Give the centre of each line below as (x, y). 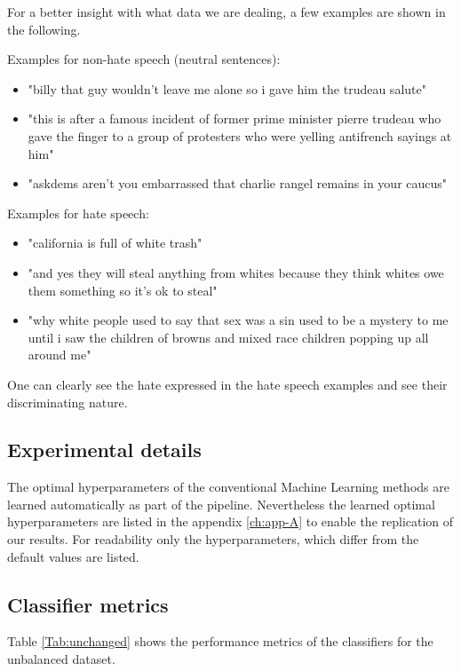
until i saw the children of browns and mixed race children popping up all (228, 337)
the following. (44, 29)
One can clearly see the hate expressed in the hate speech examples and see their (227, 384)
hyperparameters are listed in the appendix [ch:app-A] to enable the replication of (230, 521)
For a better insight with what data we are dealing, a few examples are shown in (227, 12)
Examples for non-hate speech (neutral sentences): (144, 59)
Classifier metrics (88, 604)
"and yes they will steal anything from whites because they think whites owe (236, 272)
